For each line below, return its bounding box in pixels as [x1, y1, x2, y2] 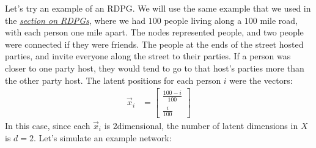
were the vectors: [229, 73, 293, 86]
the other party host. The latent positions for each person [5, 73, 221, 86]
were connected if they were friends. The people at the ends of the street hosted [5, 37, 304, 50]
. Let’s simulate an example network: [34, 131, 172, 144]
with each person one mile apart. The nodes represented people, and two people [5, 26, 304, 39]
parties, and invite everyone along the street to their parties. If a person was [5, 50, 291, 62]
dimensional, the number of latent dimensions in [117, 119, 298, 131]
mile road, [260, 13, 298, 26]
